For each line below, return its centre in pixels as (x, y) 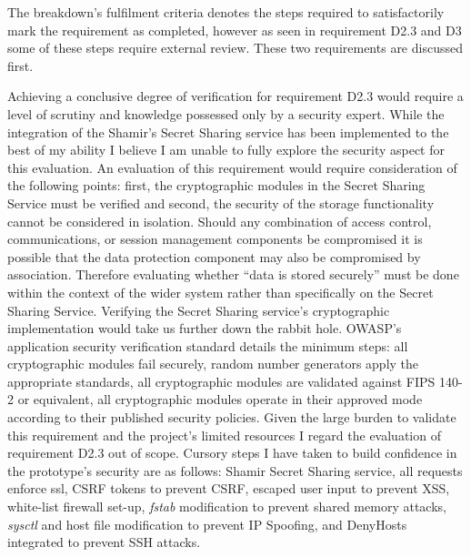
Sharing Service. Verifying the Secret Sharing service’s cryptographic (199, 310)
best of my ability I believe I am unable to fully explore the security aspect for (226, 150)
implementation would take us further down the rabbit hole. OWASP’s (205, 328)
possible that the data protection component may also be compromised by (214, 256)
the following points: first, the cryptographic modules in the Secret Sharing (216, 185)
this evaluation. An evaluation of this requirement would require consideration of (232, 167)
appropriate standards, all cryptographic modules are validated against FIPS (221, 381)
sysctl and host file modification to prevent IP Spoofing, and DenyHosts (207, 524)
